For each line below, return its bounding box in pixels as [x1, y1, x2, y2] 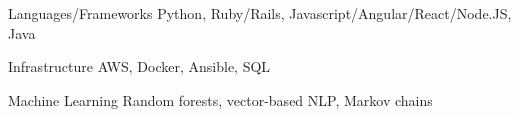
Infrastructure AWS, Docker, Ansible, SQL [8, 56, 271, 77]
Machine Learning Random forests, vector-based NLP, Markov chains [8, 89, 433, 110]
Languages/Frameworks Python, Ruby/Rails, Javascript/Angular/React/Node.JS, [8, 3, 512, 23]
